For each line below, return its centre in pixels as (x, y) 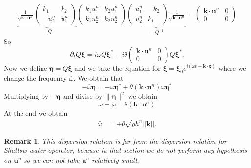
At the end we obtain (36, 113)
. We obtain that (98, 78)
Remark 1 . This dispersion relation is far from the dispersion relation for (115, 140)
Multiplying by (26, 96)
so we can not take (52, 160)
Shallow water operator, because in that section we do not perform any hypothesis (125, 150)
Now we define (26, 68)
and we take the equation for (117, 68)
